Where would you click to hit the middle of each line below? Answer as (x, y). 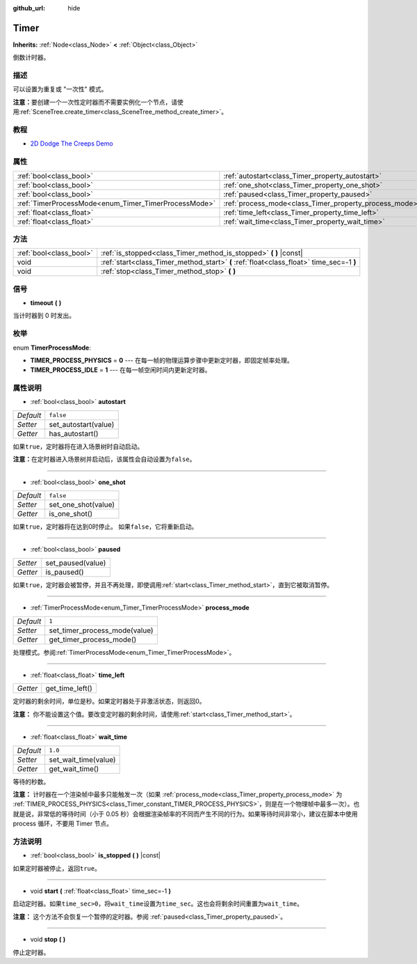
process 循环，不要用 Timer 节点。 (63, 824)
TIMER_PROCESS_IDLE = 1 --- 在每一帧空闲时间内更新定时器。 (121, 370)
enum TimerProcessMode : (52, 348)
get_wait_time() (74, 768)
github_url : (29, 8)
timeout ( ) (46, 303)
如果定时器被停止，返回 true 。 (57, 868)
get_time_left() (69, 688)
